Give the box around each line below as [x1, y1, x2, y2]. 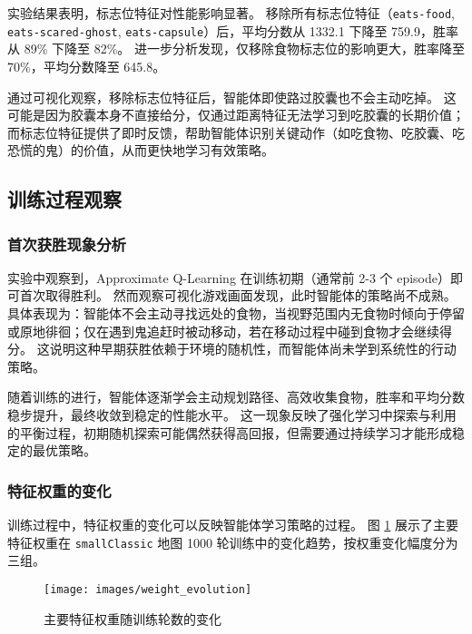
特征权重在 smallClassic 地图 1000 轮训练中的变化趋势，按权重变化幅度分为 [7, 532, 458, 551]
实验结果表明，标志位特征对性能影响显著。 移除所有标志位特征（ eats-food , [7, 4, 456, 22]
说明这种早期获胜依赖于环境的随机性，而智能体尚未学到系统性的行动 [49, 339, 457, 358]
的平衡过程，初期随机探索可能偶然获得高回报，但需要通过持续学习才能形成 [7, 423, 452, 442]
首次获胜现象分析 [7, 232, 126, 255]
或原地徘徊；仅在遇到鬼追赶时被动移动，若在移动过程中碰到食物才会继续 [7, 321, 439, 340]
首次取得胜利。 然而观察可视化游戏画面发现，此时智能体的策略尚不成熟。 [19, 286, 457, 305]
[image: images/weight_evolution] [44, 582, 252, 596]
